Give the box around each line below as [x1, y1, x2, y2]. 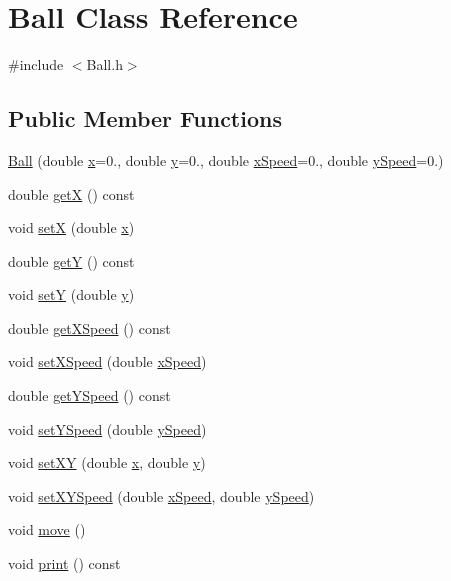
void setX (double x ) [8, 217, 135, 238]
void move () [8, 519, 86, 540]
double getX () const [8, 183, 135, 204]
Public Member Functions [8, 103, 282, 134]
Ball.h [86, 54, 123, 75]
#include [8, 54, 64, 75]
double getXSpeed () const [8, 317, 171, 338]
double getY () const [8, 250, 135, 271]
